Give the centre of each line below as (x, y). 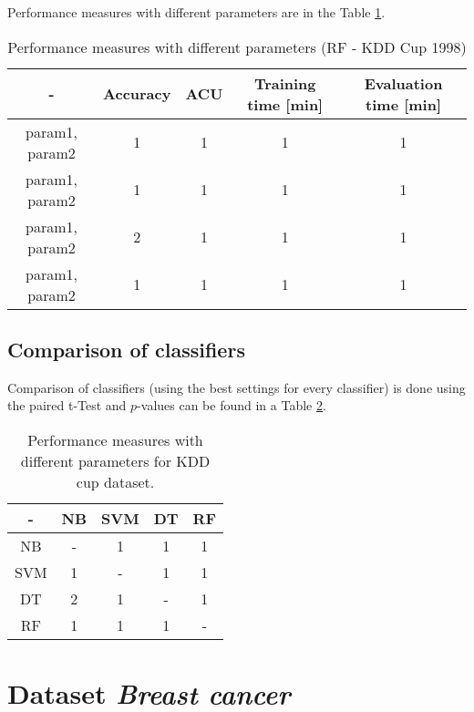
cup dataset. (115, 481)
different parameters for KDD (115, 460)
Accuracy (137, 94)
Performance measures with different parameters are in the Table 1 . (196, 12)
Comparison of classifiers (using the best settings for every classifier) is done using (237, 387)
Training (285, 83)
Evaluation (403, 83)
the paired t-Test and (67, 405)
